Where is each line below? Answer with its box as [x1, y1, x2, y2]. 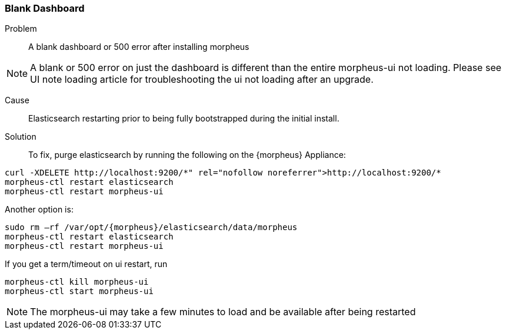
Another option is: [5, 204, 74, 215]
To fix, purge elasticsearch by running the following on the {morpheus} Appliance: [28, 150, 346, 160]
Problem [5, 23, 37, 34]
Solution [5, 131, 36, 142]
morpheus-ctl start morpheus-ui [5, 286, 154, 296]
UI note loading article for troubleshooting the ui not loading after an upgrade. [30, 73, 374, 86]
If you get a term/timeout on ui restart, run [5, 259, 168, 269]
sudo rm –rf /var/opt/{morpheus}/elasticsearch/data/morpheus [5, 222, 298, 232]
